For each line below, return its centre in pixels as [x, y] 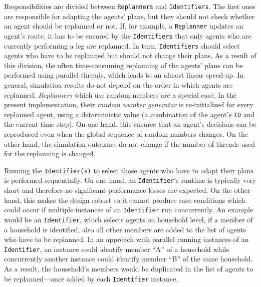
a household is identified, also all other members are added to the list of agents [125, 229]
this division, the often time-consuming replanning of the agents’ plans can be [123, 65]
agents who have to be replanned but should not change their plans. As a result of [130, 55]
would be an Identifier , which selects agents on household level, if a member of [128, 219]
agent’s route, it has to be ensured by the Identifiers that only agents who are [128, 35]
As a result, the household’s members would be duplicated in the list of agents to [129, 269]
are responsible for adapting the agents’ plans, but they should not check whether [129, 16]
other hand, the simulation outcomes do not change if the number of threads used [129, 143]
